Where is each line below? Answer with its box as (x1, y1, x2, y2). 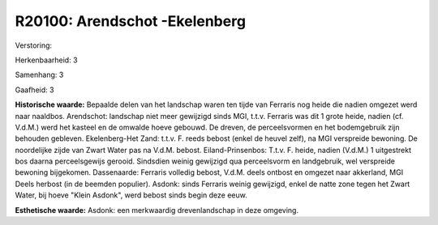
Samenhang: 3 (15, 70, 64, 80)
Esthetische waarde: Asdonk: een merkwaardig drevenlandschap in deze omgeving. (15, 205, 299, 214)
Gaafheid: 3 (15, 85, 54, 95)
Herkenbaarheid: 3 (15, 55, 78, 65)
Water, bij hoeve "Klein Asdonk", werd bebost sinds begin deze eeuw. (15, 190, 247, 200)
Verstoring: (15, 40, 53, 50)
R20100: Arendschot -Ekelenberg (15, 12, 247, 30)
